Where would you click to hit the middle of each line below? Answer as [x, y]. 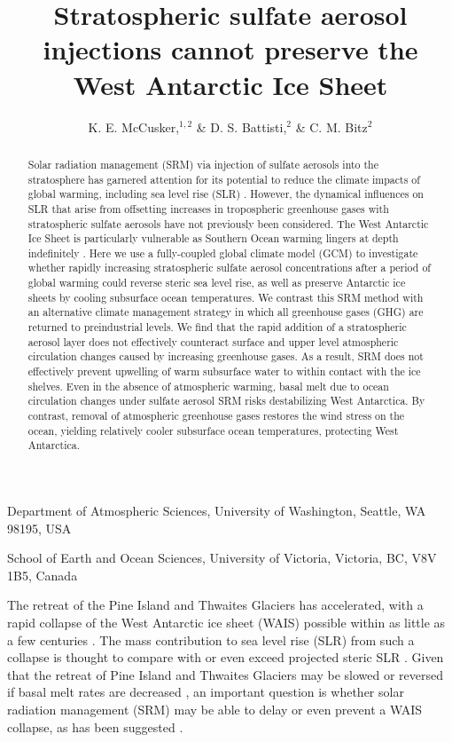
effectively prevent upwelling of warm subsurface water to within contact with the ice [224, 371]
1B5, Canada [43, 575]
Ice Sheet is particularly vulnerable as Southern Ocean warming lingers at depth [213, 238]
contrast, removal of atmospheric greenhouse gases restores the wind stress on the [216, 416]
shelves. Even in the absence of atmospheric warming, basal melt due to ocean [208, 386]
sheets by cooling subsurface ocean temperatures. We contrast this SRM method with [226, 297]
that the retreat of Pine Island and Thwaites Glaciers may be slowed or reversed [226, 674]
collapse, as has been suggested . [95, 726]
